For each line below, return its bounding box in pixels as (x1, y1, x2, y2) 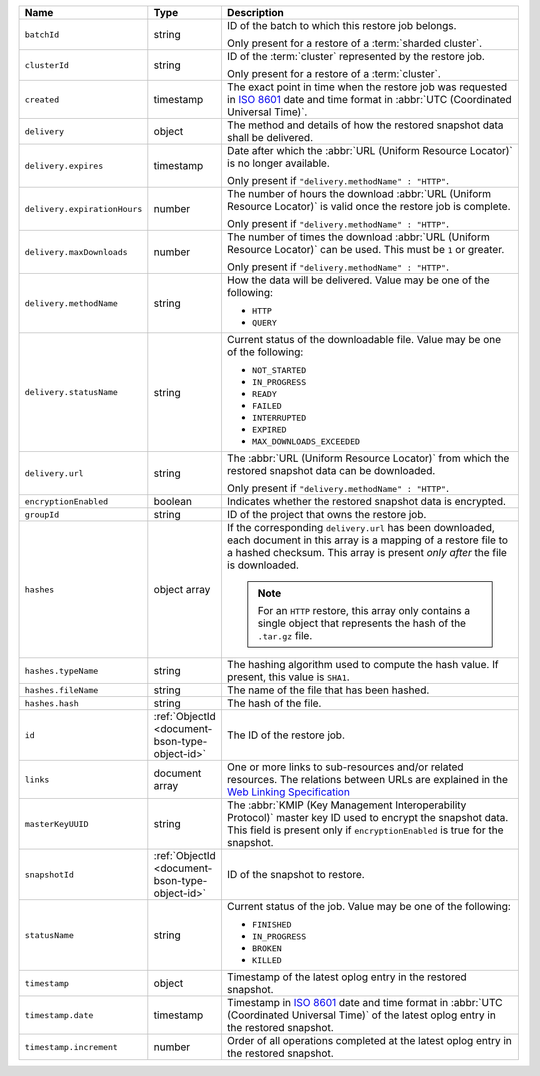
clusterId (24, 60, 70, 70)
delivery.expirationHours (24, 203, 143, 214)
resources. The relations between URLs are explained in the (226, 773, 509, 786)
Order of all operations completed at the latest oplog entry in (226, 1034, 512, 1047)
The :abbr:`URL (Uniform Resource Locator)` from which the (226, 451, 510, 465)
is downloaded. (226, 558, 300, 572)
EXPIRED (251, 425, 287, 435)
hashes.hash (24, 698, 79, 709)
